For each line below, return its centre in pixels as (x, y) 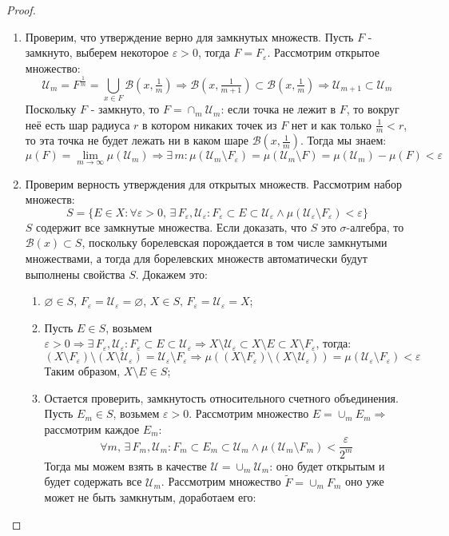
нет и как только (331, 124)
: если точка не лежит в (278, 109)
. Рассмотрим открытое (323, 52)
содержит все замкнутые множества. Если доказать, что (172, 226)
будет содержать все (93, 481)
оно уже (365, 481)
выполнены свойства (75, 274)
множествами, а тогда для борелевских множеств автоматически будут (196, 258)
